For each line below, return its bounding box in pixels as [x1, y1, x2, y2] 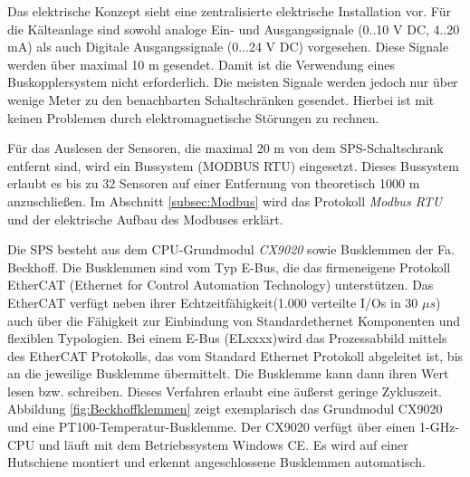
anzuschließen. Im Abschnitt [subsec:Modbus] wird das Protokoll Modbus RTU [7, 191, 443, 210]
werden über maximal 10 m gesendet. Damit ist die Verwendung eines [7, 54, 395, 73]
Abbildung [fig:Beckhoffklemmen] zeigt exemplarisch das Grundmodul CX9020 [7, 399, 443, 418]
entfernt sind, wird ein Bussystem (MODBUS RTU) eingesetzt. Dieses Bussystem [7, 156, 459, 175]
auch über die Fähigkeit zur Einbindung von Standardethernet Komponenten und [7, 310, 461, 329]
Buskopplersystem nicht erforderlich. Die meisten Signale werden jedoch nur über [7, 72, 458, 91]
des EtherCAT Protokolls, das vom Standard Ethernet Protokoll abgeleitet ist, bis [7, 346, 464, 365]
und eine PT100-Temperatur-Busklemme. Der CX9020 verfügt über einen [7, 417, 416, 436]
